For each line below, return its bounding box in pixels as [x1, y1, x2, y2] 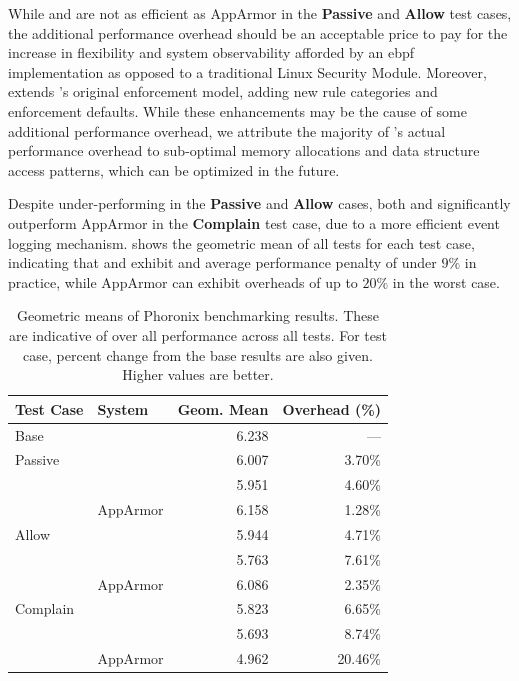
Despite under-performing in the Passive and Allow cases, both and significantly [8, 193, 511, 214]
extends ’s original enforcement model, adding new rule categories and [8, 81, 438, 102]
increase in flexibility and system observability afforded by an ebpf [8, 42, 415, 63]
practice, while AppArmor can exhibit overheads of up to [8, 271, 358, 292]
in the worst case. [392, 271, 500, 292]
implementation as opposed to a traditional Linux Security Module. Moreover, [8, 61, 487, 82]
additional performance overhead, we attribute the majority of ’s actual [8, 120, 446, 141]
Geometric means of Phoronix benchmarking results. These [16, 305, 379, 326]
